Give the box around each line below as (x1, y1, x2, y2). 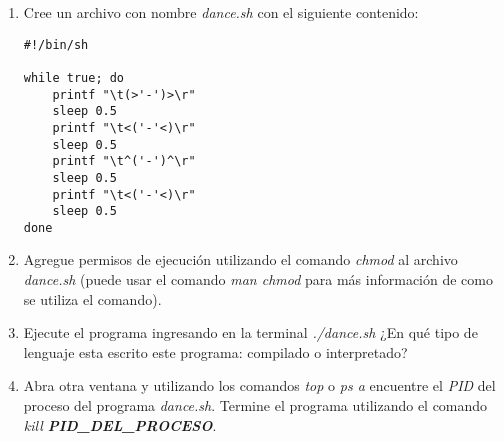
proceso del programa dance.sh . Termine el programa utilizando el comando (23, 395, 488, 416)
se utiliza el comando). (23, 288, 162, 309)
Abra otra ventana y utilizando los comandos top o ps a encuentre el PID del (23, 375, 496, 396)
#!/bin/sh (23, 37, 89, 52)
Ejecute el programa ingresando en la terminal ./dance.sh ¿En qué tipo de (23, 322, 478, 343)
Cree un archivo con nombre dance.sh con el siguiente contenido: (23, 2, 419, 22)
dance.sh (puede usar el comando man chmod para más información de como (23, 269, 493, 290)
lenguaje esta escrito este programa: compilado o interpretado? (23, 341, 408, 362)
